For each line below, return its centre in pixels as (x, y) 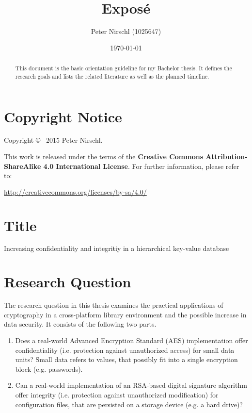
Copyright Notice (63, 117)
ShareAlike (23, 166)
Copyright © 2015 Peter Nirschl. (53, 140)
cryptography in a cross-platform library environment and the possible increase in (125, 314)
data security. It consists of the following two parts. (80, 324)
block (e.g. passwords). (49, 369)
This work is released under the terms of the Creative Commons (104, 156)
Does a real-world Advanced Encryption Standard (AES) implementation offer (132, 340)
